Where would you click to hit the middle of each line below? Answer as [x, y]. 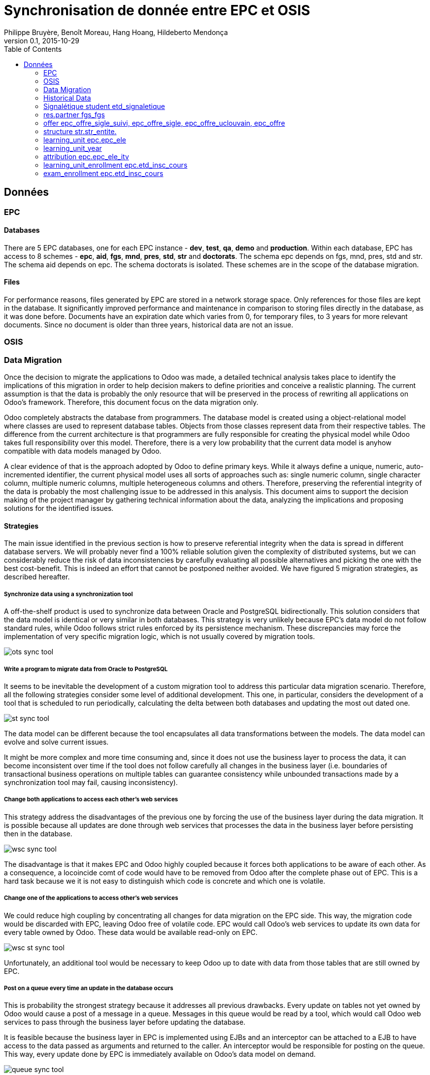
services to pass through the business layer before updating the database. [125, 1022]
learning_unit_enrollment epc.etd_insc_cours [116, 165]
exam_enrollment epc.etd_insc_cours [103, 173]
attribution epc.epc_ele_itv [86, 156]
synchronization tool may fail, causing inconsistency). [91, 782]
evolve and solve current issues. [56, 742]
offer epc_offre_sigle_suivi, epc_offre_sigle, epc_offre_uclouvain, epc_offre [164, 123]
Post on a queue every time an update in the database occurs [89, 988]
